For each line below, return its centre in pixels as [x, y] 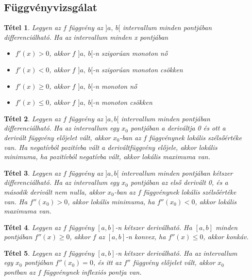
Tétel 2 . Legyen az [32, 118]
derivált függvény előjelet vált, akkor [57, 137]
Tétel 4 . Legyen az [32, 227]
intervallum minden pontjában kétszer [177, 173]
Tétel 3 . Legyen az [32, 173]
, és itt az [107, 262]
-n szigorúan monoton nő [130, 53]
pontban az [20, 272]
